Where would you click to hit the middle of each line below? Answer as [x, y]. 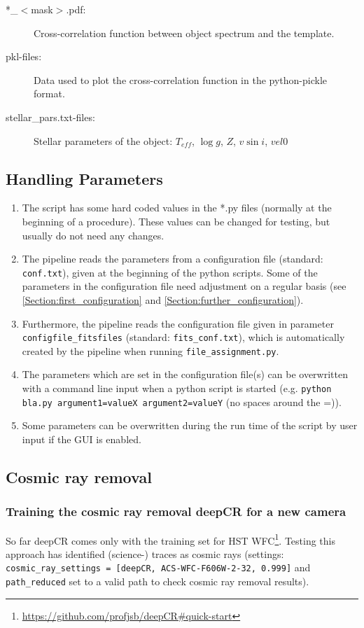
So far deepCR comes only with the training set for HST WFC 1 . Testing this [170, 539]
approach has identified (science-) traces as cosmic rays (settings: [145, 553]
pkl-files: [24, 56]
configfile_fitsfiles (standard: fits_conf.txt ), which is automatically [183, 337]
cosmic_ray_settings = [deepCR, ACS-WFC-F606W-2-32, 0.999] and [158, 567]
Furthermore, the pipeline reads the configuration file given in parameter [178, 323]
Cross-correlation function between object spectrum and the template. [184, 33]
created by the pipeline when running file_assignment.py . [150, 350]
